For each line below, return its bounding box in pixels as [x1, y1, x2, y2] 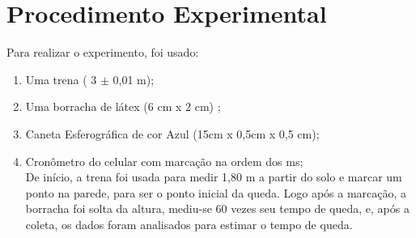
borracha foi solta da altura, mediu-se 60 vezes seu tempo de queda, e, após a [25, 200, 410, 217]
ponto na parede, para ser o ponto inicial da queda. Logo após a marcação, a [25, 184, 407, 201]
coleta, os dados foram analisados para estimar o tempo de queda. [25, 215, 353, 232]
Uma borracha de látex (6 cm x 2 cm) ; [25, 98, 221, 115]
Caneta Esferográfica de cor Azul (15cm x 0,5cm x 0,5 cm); [25, 125, 320, 142]
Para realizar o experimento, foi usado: [6, 44, 199, 61]
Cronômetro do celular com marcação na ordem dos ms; [25, 152, 304, 169]
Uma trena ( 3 [25, 70, 97, 87]
